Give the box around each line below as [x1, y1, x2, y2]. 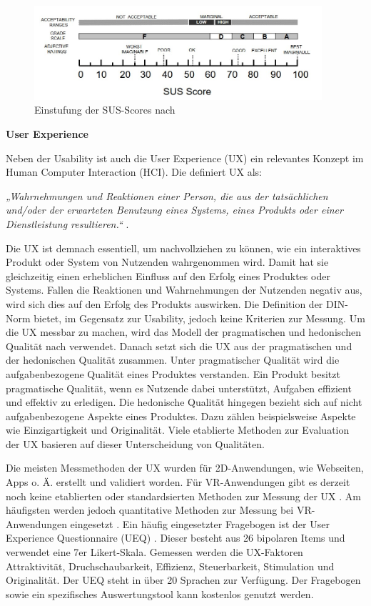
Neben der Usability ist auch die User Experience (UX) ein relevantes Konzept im [6, 150, 364, 165]
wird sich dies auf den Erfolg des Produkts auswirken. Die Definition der [6, 296, 323, 311]
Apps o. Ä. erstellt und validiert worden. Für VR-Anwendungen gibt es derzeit [6, 475, 350, 490]
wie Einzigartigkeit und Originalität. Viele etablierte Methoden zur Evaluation [6, 422, 350, 437]
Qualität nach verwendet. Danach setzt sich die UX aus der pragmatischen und [6, 338, 352, 353]
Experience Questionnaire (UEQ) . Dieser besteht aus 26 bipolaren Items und [6, 530, 345, 545]
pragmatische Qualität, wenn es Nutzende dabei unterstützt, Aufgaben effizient [6, 380, 352, 395]
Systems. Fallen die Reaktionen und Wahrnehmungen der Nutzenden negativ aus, [6, 282, 362, 297]
